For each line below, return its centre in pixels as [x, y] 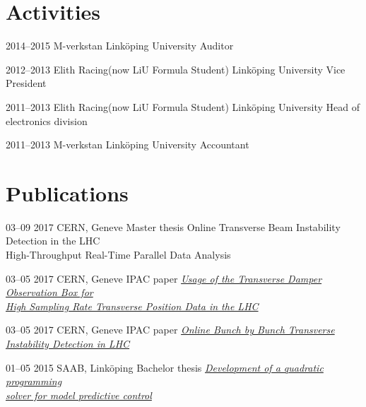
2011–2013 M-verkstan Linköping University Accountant [128, 144]
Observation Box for [49, 292]
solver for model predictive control [79, 395]
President [26, 83]
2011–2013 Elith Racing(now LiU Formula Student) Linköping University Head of [183, 106]
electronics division [47, 120]
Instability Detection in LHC [68, 343]
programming [34, 381]
